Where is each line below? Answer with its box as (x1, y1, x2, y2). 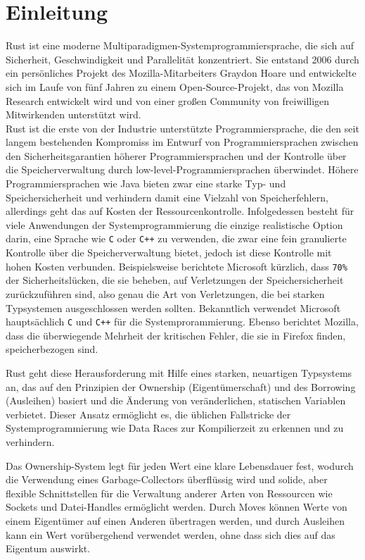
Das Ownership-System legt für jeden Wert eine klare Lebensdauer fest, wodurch (6, 458, 354, 473)
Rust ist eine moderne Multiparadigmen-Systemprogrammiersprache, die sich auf (6, 38, 354, 53)
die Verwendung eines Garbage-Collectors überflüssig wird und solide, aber (6, 472, 328, 487)
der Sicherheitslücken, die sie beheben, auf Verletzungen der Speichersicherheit (6, 273, 344, 287)
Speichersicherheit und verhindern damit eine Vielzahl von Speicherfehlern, (6, 189, 328, 204)
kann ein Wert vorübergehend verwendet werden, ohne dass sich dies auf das (6, 527, 335, 542)
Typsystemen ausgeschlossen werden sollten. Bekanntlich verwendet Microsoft (6, 300, 341, 315)
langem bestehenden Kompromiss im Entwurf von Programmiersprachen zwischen (6, 135, 359, 149)
